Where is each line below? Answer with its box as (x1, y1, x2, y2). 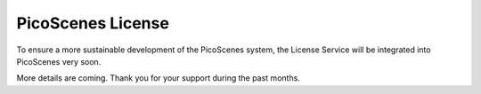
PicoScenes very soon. (16, 56, 102, 67)
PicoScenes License (16, 13, 169, 33)
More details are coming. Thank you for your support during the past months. (16, 73, 300, 83)
